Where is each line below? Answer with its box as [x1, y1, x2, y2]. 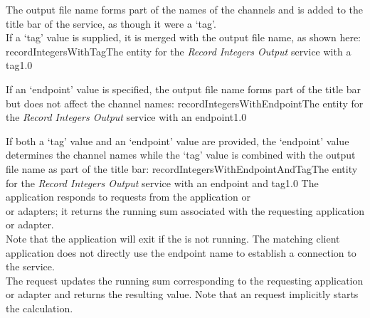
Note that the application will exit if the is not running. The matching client [6, 230, 340, 245]
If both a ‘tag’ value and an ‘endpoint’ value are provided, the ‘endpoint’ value [6, 133, 349, 148]
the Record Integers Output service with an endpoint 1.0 [6, 110, 247, 124]
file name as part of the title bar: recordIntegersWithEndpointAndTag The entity [6, 161, 358, 176]
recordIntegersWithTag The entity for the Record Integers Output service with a [6, 43, 351, 58]
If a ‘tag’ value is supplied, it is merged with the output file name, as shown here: [6, 30, 361, 45]
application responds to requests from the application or [6, 189, 250, 204]
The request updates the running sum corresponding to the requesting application [6, 272, 364, 287]
